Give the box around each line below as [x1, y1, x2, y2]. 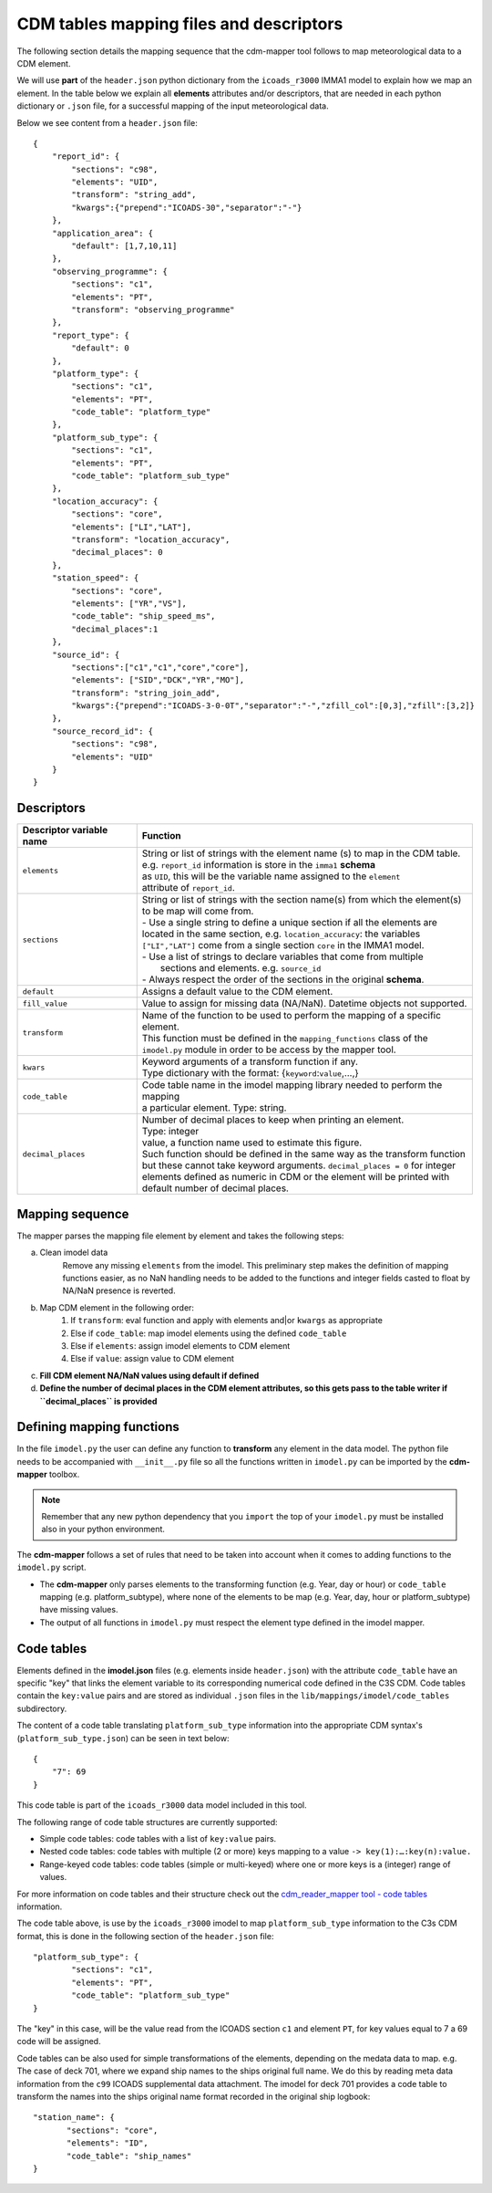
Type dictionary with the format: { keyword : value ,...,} [141, 1067, 359, 1080]
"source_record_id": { [51, 726, 154, 736]
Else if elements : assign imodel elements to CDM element [70, 1340, 291, 1351]
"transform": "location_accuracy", [71, 535, 231, 545]
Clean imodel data [39, 1247, 108, 1258]
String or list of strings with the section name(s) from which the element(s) [141, 893, 462, 906]
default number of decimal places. [141, 1182, 289, 1195]
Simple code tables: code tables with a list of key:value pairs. [39, 1833, 277, 1843]
